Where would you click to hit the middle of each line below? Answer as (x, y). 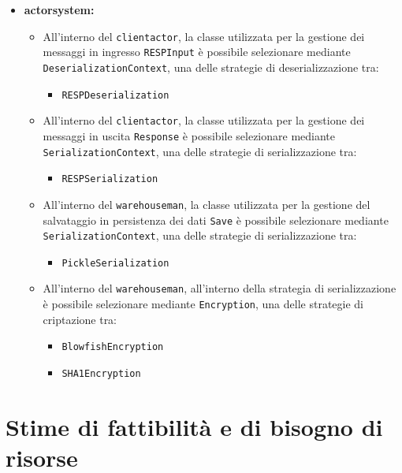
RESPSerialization (110, 179)
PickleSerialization (115, 263)
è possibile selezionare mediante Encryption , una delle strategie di (203, 304)
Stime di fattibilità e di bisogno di (194, 426)
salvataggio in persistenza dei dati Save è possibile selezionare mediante (216, 220)
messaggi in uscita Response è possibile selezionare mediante (189, 135)
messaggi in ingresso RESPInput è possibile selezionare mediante (197, 52)
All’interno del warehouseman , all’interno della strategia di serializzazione (220, 288)
